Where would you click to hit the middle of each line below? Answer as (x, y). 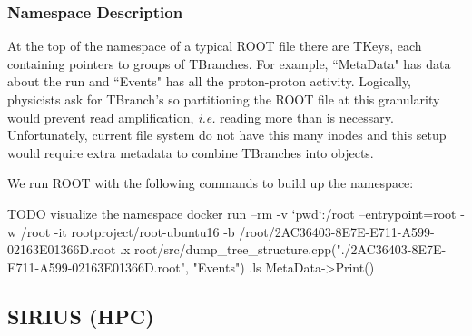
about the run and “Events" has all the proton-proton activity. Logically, (210, 81)
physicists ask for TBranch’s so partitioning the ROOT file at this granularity (224, 99)
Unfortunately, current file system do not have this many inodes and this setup (227, 135)
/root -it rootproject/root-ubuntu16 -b (128, 231)
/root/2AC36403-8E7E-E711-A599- (337, 231)
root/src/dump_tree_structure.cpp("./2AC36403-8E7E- (290, 249)
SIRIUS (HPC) (81, 316)
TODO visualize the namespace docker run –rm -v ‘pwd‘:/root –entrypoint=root (232, 213)
